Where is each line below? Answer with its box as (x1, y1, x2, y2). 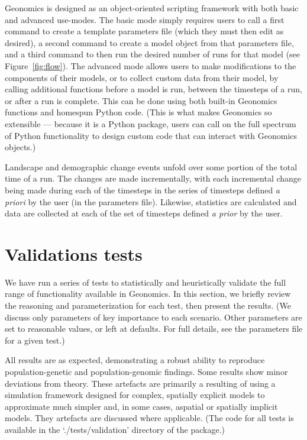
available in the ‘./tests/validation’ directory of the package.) (5, 423, 225, 435)
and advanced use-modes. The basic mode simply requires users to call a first (5, 13, 285, 25)
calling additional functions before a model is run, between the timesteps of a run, (5, 83, 302, 95)
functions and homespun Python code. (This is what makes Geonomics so (5, 106, 272, 118)
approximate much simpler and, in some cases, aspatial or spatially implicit (5, 400, 278, 412)
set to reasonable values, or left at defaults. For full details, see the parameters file (5, 322, 303, 335)
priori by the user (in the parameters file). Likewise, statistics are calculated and (5, 195, 297, 208)
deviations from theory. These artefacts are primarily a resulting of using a (5, 377, 276, 389)
